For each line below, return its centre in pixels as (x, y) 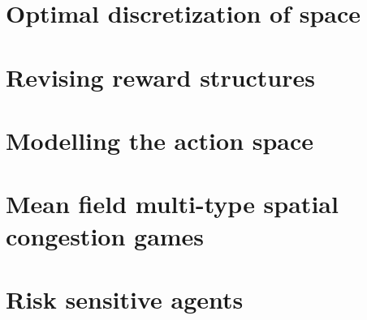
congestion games (105, 235)
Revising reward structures (160, 77)
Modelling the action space (160, 140)
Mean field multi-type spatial (172, 204)
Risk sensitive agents (125, 299)
